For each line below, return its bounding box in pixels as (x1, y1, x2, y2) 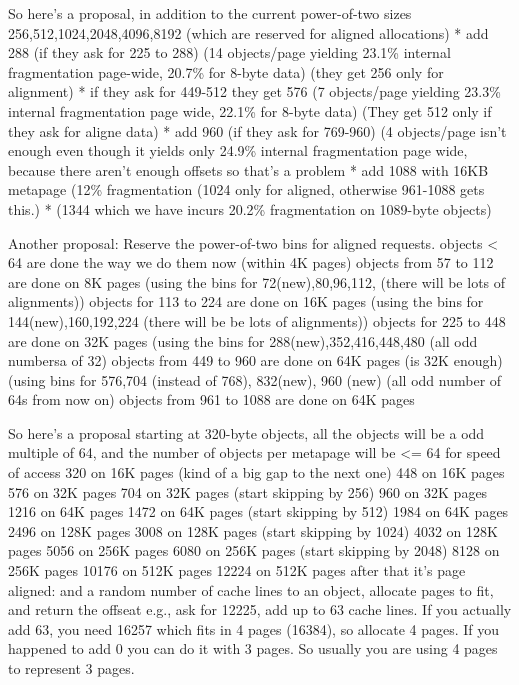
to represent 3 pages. (8, 658, 135, 678)
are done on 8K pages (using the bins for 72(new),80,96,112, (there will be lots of (8, 271, 506, 292)
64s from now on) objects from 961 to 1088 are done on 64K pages (8, 389, 415, 410)
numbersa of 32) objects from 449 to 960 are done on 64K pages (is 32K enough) (8, 350, 503, 371)
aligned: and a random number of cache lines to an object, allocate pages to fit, (8, 579, 494, 600)
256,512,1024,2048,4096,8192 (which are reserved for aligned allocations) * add (8, 22, 489, 43)
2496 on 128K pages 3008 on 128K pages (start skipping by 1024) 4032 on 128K (8, 520, 498, 541)
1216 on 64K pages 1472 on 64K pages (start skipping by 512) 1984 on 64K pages (8, 501, 509, 522)
